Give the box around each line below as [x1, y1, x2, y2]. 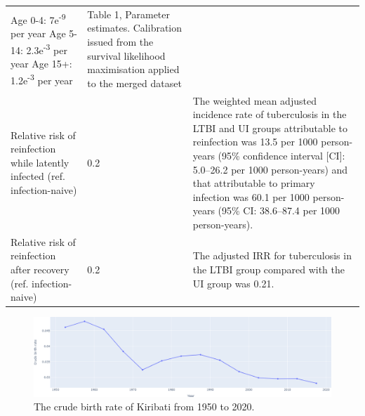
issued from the [87, 34, 154, 48]
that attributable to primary [192, 176, 315, 190]
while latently [11, 155, 69, 169]
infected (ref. [11, 169, 65, 183]
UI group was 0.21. [192, 275, 274, 290]
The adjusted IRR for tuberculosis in [192, 248, 352, 263]
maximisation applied [87, 62, 180, 77]
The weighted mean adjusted [192, 93, 317, 108]
